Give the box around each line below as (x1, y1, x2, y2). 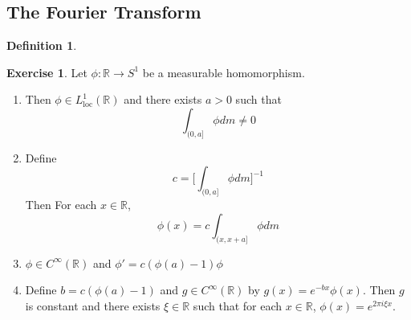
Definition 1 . (6, 37, 77, 54)
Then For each (25, 196, 97, 213)
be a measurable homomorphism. (142, 64, 305, 80)
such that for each (193, 297, 283, 314)
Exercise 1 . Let (6, 64, 87, 80)
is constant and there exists (25, 297, 161, 314)
